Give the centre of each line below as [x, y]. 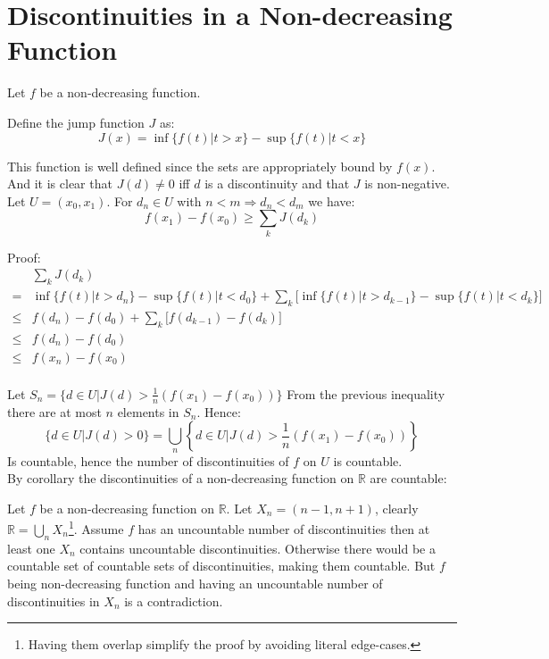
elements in [148, 411]
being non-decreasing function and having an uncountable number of [195, 584]
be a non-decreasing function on [127, 508]
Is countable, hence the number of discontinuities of [148, 460]
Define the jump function [76, 122]
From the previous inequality [366, 393]
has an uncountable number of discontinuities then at [284, 529]
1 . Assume [96, 528]
